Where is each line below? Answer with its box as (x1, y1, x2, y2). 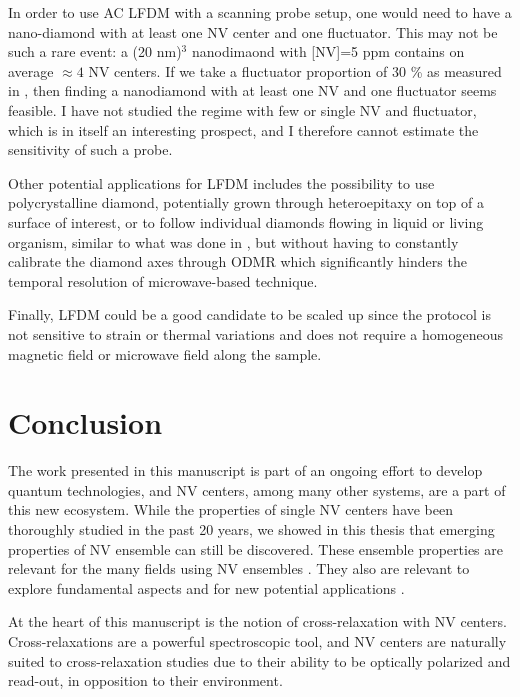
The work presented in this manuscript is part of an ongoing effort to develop (8, 460, 483, 481)
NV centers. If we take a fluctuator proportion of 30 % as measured (88, 60, 502, 81)
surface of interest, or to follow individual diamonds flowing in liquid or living (8, 211, 484, 232)
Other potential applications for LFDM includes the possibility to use (8, 172, 435, 193)
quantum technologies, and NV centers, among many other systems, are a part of (8, 479, 506, 500)
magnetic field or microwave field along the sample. (8, 343, 322, 364)
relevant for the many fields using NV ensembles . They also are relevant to (8, 558, 470, 579)
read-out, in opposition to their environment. (8, 670, 283, 691)
